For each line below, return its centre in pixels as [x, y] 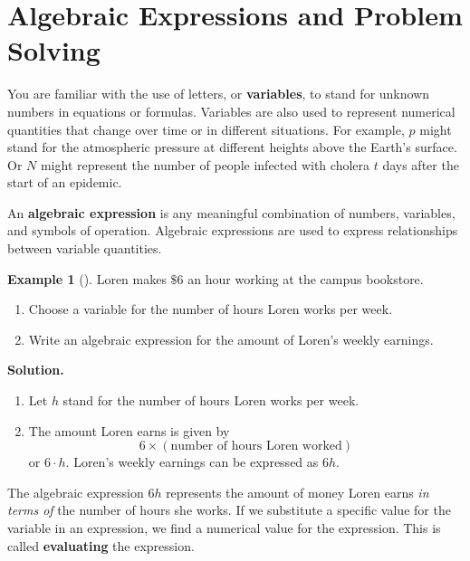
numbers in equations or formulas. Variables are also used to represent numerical [231, 111]
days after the [421, 164]
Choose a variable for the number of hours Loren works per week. [211, 309]
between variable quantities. [85, 248]
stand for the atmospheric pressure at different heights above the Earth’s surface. [232, 147]
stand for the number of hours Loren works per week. [211, 400]
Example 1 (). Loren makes [87, 278]
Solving [54, 50]
